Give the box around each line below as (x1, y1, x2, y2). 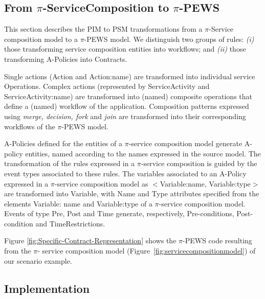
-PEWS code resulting (183, 235, 252, 246)
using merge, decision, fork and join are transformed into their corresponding (4, 110, 246, 121)
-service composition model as (54, 178, 148, 189)
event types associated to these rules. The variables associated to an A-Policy (4, 168, 247, 178)
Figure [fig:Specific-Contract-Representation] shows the (4, 235, 176, 246)
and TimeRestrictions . (35, 218, 105, 228)
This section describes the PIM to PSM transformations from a (4, 24, 203, 34)
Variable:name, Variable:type (160, 178, 251, 189)
